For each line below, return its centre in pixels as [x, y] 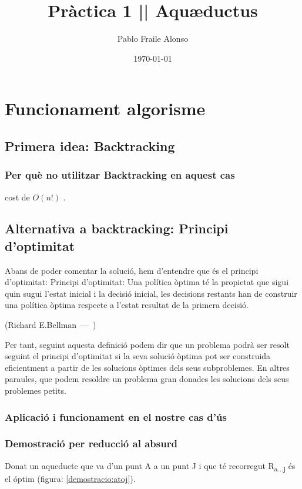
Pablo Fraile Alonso [153, 38]
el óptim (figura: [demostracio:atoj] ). [70, 478]
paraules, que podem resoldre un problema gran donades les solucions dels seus [147, 379]
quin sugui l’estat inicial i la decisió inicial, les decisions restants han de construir [151, 293]
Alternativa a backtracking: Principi [117, 228]
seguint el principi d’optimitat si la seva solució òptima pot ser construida [138, 356]
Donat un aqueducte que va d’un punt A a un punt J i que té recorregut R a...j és [150, 466]
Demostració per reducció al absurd [91, 443]
